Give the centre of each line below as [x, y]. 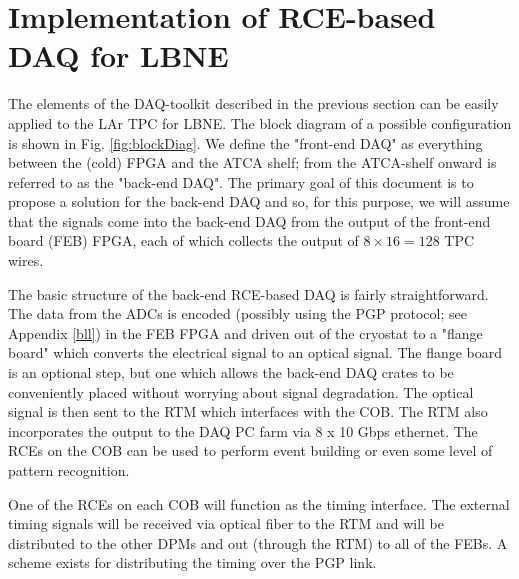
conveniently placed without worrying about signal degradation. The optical [241, 391]
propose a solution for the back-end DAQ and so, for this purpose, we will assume [259, 201]
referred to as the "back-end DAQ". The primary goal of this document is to [241, 181]
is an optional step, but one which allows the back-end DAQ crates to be [231, 372]
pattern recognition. [69, 470]
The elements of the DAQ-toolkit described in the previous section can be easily [253, 103]
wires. [26, 260]
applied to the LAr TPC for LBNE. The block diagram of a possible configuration [260, 122]
